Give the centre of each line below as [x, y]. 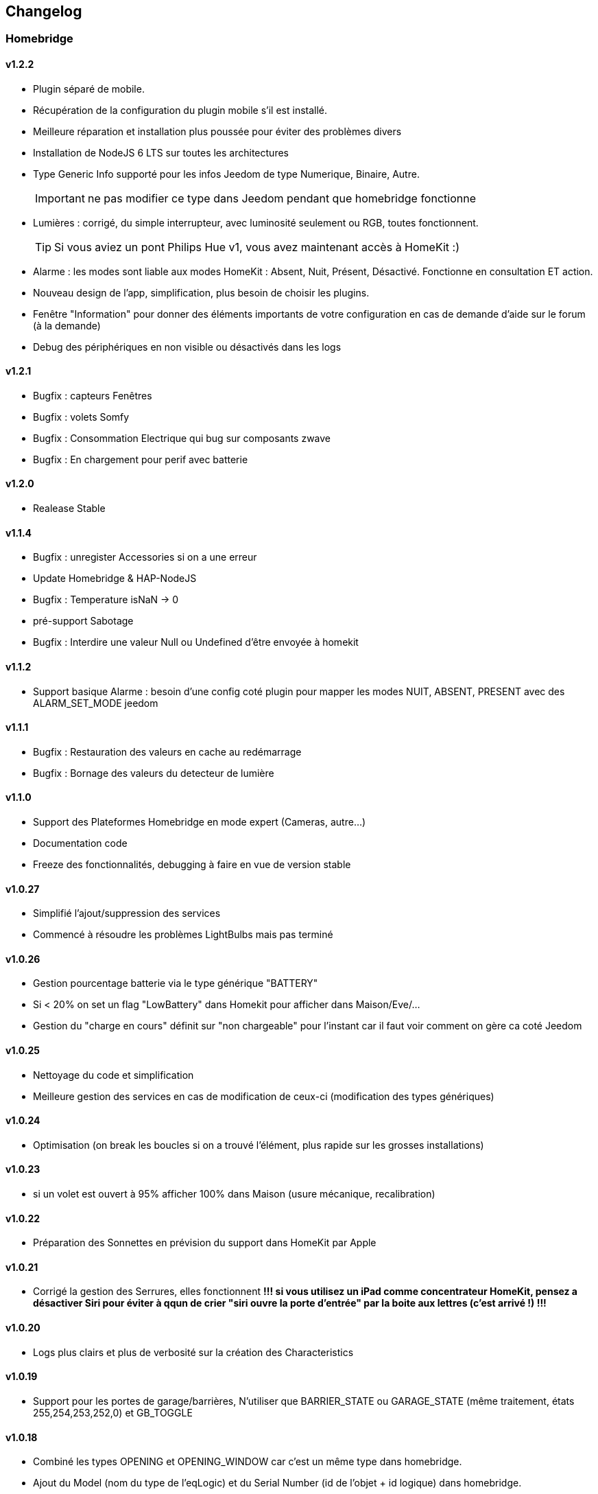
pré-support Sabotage [83, 621]
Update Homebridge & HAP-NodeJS [115, 579]
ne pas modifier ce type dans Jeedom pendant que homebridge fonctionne [282, 198]
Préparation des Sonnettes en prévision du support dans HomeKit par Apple [205, 1243]
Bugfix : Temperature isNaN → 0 [106, 600]
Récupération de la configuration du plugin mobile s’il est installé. [180, 110]
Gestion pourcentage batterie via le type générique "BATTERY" [176, 983]
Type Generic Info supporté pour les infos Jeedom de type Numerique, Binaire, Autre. [226, 174]
